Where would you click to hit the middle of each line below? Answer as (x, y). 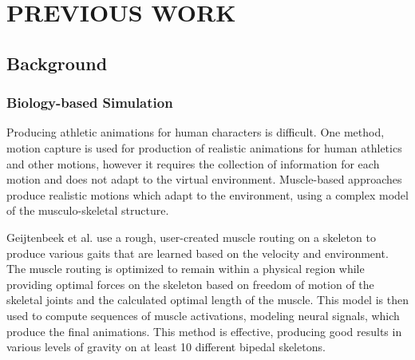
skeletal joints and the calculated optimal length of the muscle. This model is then (207, 300)
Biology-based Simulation (90, 103)
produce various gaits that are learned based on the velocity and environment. (198, 253)
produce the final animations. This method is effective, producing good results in (204, 331)
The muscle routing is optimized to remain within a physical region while (186, 269)
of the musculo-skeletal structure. (88, 210)
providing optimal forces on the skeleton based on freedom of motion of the (190, 284)
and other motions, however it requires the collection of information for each (193, 163)
